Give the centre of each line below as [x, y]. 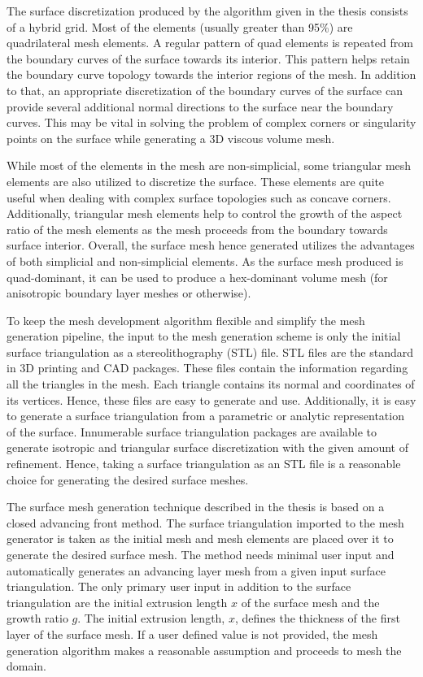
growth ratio [37, 618]
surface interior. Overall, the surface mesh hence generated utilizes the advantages [211, 245]
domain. [27, 666]
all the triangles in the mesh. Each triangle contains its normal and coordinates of [211, 384]
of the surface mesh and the [310, 602]
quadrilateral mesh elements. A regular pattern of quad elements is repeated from [210, 43]
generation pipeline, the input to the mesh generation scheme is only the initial [204, 336]
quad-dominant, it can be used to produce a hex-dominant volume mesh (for [197, 277]
